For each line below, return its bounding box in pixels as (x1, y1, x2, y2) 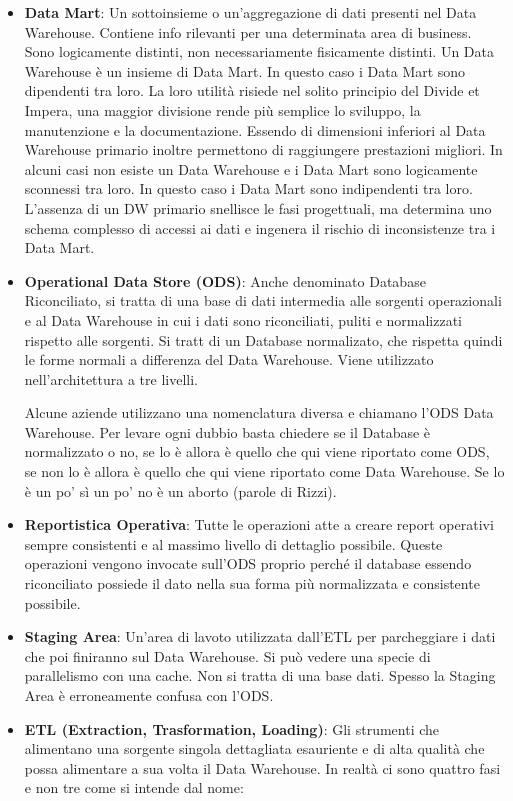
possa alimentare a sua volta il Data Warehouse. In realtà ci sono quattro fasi (24, 757, 501, 778)
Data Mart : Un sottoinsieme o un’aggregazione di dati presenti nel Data (24, 2, 477, 22)
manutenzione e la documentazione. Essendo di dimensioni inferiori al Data (24, 119, 486, 140)
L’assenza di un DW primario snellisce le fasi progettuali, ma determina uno (24, 197, 492, 218)
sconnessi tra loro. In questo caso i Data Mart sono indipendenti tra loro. (24, 178, 473, 199)
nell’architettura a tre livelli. (24, 368, 198, 389)
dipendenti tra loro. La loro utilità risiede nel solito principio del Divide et (24, 80, 480, 101)
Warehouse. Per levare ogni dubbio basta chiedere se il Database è (24, 421, 431, 442)
